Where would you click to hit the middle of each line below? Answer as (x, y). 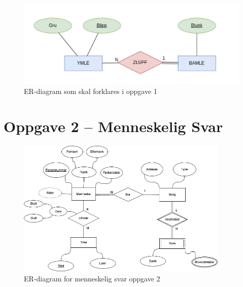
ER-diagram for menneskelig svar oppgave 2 (92, 279)
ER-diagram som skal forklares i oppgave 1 (91, 91)
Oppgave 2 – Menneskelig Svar (113, 126)
